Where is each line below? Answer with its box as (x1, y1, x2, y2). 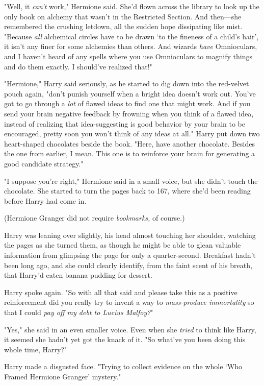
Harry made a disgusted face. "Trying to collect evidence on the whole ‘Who (4, 361, 243, 372)
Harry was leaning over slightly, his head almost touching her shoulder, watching (4, 229, 256, 240)
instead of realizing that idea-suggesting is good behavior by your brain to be (4, 118, 246, 129)
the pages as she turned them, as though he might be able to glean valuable (4, 239, 241, 250)
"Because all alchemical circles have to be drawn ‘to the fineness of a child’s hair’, (4, 31, 259, 41)
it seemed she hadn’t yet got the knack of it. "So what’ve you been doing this (4, 334, 246, 345)
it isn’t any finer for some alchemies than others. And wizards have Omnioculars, (4, 41, 257, 52)
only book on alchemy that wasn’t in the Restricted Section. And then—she (4, 11, 242, 21)
